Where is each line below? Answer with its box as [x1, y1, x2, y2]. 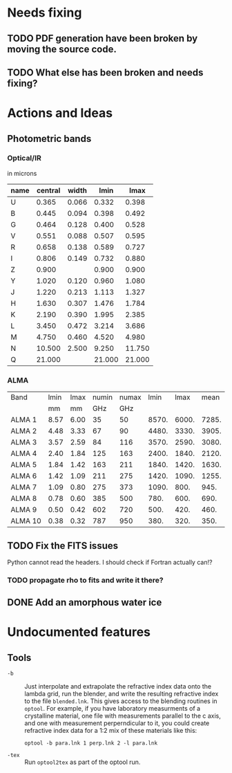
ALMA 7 [10, 482, 37, 492]
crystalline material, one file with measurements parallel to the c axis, [24, 711, 221, 720]
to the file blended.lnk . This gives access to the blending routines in [24, 697, 217, 705]
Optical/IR [7, 154, 41, 163]
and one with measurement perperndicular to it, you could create [24, 719, 210, 727]
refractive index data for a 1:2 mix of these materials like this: [24, 727, 197, 735]
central [37, 185, 61, 195]
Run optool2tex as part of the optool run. [24, 758, 141, 766]
